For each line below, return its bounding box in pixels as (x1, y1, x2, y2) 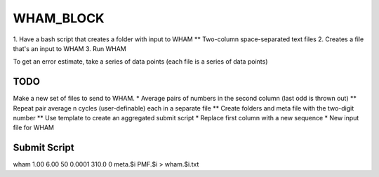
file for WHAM (13, 123, 54, 132)
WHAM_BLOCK (13, 10, 105, 26)
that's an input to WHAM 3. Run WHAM (13, 44, 126, 52)
